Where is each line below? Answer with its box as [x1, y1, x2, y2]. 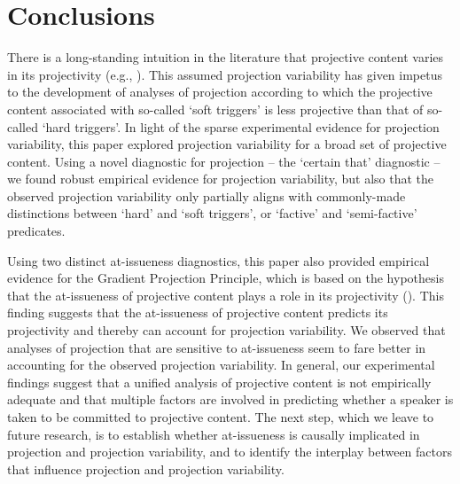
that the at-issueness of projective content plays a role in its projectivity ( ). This [7, 285, 444, 304]
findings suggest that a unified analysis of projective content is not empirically [7, 372, 432, 391]
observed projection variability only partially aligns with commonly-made [7, 186, 406, 205]
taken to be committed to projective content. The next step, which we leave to [7, 408, 434, 425]
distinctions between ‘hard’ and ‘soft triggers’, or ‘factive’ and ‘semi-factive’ [7, 204, 417, 222]
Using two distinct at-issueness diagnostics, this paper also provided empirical [7, 251, 430, 269]
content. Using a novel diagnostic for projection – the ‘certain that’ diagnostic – [7, 152, 441, 170]
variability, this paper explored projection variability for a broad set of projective [7, 135, 447, 153]
